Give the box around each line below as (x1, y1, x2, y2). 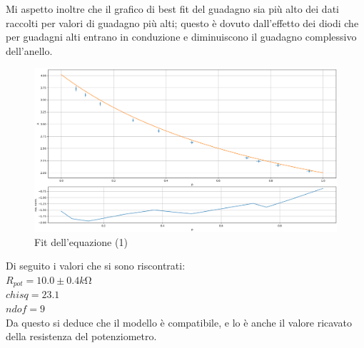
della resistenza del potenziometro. (6, 329, 157, 344)
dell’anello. (6, 43, 53, 58)
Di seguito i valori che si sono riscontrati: (6, 258, 186, 273)
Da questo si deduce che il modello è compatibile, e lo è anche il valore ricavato (6, 314, 352, 329)
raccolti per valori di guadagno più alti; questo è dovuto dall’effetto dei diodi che (6, 15, 359, 30)
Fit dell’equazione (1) (34, 234, 128, 249)
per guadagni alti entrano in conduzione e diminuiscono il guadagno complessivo (6, 29, 357, 44)
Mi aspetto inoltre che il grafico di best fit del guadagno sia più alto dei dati (6, 1, 339, 16)
